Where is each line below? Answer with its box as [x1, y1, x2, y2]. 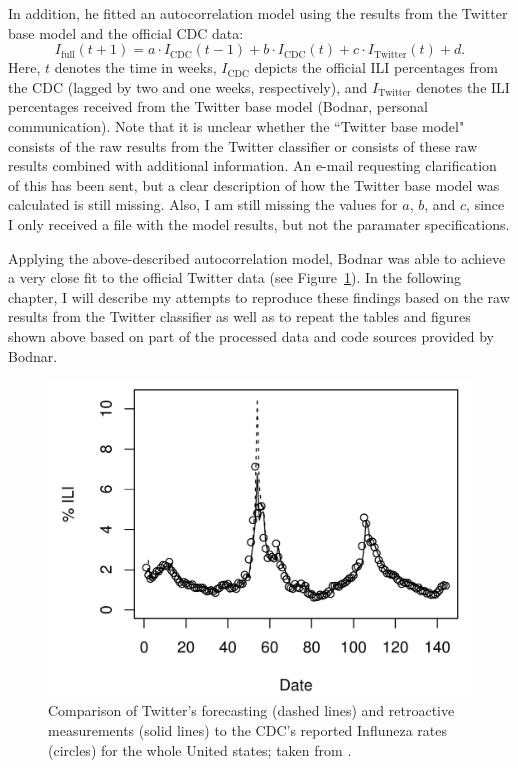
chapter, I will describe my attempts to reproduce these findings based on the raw [8, 286, 510, 307]
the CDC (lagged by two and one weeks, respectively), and [8, 76, 368, 97]
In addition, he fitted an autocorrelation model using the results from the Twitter [8, 3, 508, 23]
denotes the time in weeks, [54, 57, 217, 78]
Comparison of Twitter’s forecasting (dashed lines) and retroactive [48, 700, 455, 721]
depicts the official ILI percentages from [254, 57, 498, 78]
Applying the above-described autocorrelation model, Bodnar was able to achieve [8, 247, 506, 268]
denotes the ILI [416, 76, 510, 97]
